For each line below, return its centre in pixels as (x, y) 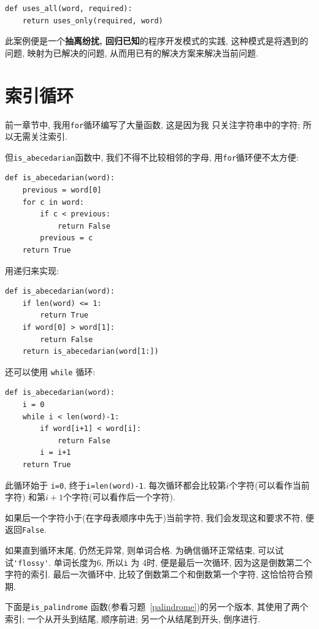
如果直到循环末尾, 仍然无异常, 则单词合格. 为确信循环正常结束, (130, 550)
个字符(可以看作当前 (269, 485)
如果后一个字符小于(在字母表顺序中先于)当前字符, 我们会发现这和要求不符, (154, 517)
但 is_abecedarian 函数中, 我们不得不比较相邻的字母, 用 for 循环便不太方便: (152, 157)
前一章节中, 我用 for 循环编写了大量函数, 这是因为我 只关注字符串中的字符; (153, 124)
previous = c (67, 238)
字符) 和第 (25, 497)
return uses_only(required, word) (93, 21)
